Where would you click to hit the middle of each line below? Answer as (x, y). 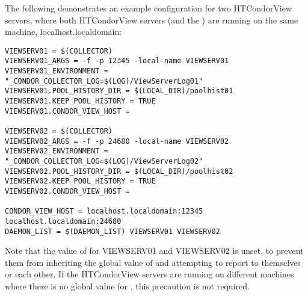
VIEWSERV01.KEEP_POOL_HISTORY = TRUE (80, 101)
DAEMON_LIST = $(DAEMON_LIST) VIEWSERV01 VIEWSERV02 (112, 231)
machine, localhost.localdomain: (63, 32)
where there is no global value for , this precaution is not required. (127, 286)
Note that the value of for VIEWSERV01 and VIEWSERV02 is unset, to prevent (154, 251)
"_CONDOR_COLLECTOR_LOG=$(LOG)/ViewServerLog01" (104, 81)
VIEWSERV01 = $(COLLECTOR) (59, 51)
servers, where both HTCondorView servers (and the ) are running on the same (152, 20)
